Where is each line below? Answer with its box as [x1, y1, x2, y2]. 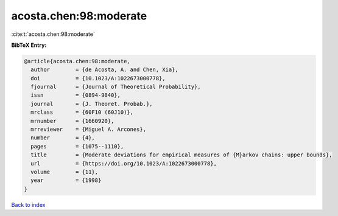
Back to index [11, 201, 46, 208]
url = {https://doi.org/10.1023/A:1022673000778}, [30, 160, 217, 167]
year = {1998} [30, 177, 102, 184]
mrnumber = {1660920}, [30, 117, 114, 124]
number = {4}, [30, 134, 96, 141]
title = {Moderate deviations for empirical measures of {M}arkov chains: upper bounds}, [30, 152, 333, 158]
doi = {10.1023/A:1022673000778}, [30, 75, 166, 82]
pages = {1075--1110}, [30, 143, 124, 150]
